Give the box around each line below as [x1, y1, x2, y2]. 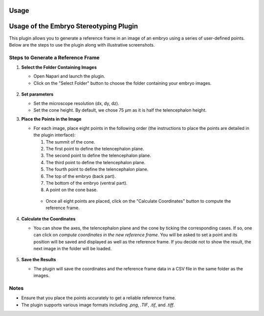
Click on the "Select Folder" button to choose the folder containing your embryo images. [33, 80, 212, 86]
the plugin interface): [33, 132, 76, 138]
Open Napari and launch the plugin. [33, 73, 105, 79]
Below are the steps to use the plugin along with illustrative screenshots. [9, 42, 155, 48]
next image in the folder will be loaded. [33, 245, 112, 252]
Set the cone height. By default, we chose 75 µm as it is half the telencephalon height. [33, 107, 207, 113]
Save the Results [21, 257, 56, 263]
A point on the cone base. [45, 187, 98, 193]
